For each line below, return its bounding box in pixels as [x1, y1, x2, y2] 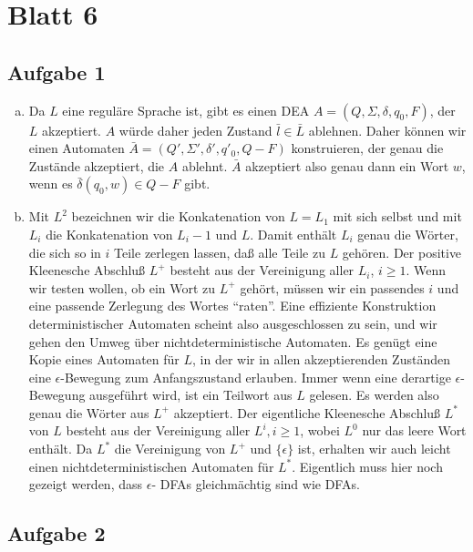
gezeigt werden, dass [28, 475, 143, 494]
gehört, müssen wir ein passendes [240, 278, 425, 297]
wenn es [28, 174, 73, 193]
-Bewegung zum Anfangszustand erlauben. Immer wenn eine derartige [60, 367, 451, 386]
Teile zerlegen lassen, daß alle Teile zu [114, 242, 325, 261]
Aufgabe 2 [7, 519, 106, 547]
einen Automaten [28, 138, 125, 158]
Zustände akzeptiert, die [28, 156, 165, 175]
